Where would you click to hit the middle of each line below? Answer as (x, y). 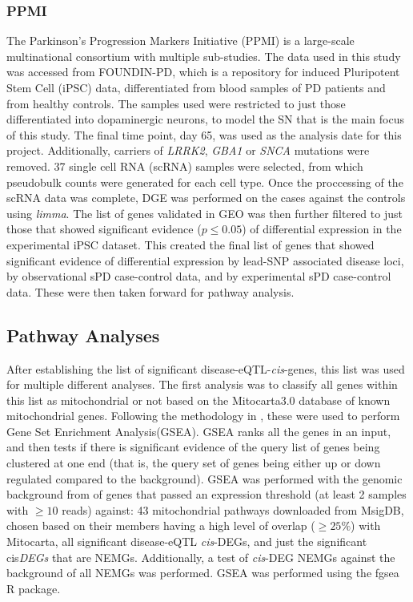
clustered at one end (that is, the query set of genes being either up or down (194, 463)
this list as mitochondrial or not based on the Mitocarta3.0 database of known (198, 400)
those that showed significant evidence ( (104, 229)
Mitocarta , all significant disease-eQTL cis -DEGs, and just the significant (187, 541)
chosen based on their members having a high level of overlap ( (161, 525)
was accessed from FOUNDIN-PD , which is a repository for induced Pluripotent (203, 72)
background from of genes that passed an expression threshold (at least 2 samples (206, 494)
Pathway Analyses (83, 335)
